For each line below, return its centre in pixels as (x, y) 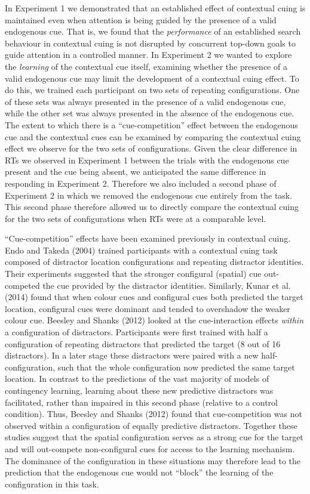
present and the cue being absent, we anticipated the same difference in (136, 172)
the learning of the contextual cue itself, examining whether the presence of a (146, 66)
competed (22, 285)
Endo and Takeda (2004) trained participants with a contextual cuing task (141, 250)
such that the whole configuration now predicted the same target (176, 367)
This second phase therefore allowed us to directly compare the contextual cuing (152, 207)
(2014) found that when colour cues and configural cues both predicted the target (154, 297)
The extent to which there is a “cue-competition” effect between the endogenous (151, 124)
